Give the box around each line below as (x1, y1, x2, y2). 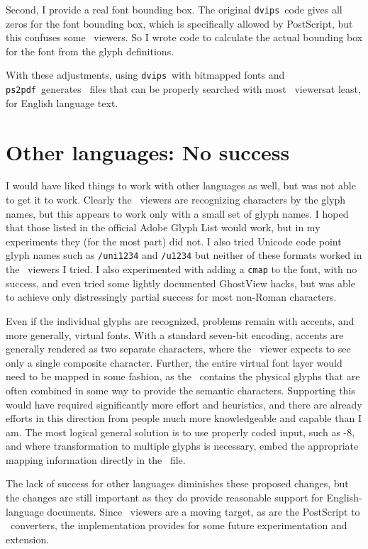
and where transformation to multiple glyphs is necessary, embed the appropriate (6, 438, 359, 453)
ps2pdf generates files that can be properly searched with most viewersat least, (6, 82, 361, 96)
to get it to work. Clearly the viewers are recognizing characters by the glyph (6, 192, 346, 207)
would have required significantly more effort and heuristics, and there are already (6, 396, 362, 411)
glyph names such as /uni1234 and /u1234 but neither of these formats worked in (6, 248, 362, 262)
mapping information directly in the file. (6, 452, 186, 467)
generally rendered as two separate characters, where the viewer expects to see (6, 341, 351, 356)
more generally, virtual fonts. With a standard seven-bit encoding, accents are (6, 327, 344, 342)
